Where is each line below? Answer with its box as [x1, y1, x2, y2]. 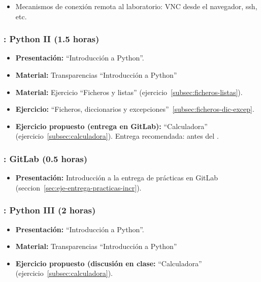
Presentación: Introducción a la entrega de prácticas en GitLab [15, 172, 218, 183]
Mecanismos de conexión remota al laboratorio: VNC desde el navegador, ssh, [15, 1, 257, 11]
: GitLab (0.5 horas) [4, 152, 88, 165]
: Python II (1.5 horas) [4, 33, 100, 45]
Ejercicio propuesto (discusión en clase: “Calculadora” [15, 258, 202, 268]
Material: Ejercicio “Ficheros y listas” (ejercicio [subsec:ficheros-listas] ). [15, 86, 243, 97]
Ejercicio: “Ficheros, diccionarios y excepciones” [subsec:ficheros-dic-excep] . [15, 104, 254, 114]
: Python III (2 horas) [4, 204, 96, 216]
